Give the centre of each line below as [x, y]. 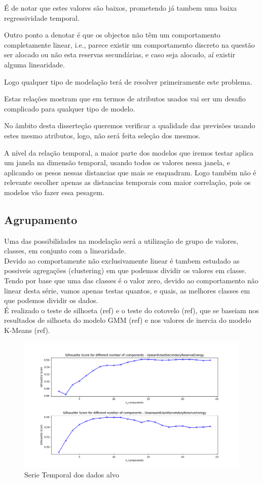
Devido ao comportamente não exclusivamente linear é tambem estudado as [122, 260]
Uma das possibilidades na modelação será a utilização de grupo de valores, [121, 240]
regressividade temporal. [42, 17]
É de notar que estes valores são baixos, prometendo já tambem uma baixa [121, 8]
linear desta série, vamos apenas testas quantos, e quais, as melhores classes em [127, 290]
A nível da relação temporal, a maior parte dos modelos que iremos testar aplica [129, 152]
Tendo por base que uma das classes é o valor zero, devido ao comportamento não [131, 281]
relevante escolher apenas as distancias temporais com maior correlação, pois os [127, 182]
